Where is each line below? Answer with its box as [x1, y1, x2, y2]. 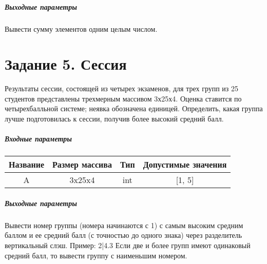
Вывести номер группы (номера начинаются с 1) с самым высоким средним [5, 219, 243, 230]
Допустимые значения [143, 158, 227, 171]
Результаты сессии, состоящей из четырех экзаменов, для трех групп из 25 [5, 83, 239, 94]
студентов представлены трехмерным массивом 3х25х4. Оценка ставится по [5, 93, 242, 104]
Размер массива [52, 158, 112, 171]
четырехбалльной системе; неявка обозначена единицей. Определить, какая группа [5, 103, 263, 114]
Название [9, 158, 45, 171]
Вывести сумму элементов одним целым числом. [5, 23, 158, 34]
